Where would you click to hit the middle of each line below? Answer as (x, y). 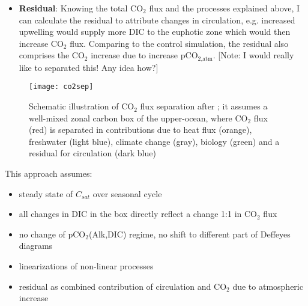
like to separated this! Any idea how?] (89, 67)
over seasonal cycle (127, 193)
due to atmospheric (268, 286)
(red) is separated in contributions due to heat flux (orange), (140, 130)
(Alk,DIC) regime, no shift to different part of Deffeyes (189, 234)
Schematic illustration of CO (82, 106)
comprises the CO (52, 55)
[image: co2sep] (61, 87)
